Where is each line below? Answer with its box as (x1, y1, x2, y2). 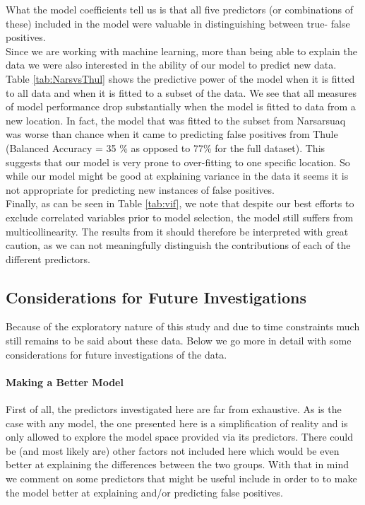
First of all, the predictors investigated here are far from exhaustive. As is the (6, 402, 342, 417)
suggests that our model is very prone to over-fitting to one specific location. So (6, 154, 350, 169)
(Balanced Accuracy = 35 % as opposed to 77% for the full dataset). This (6, 140, 325, 155)
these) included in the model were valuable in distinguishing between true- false (6, 16, 350, 30)
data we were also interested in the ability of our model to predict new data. (6, 57, 337, 72)
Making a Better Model (6, 374, 124, 389)
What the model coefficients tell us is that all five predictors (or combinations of (6, 2, 354, 16)
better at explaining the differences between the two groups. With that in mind (6, 457, 349, 472)
